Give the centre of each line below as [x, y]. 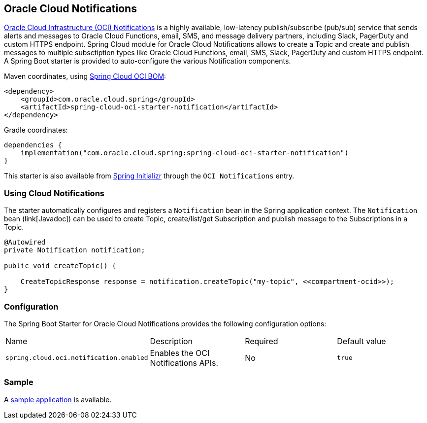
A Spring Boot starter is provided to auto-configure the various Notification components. [148, 61]
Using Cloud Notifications [54, 193]
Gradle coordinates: [36, 130]
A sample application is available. [58, 399]
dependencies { [33, 145]
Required [262, 341]
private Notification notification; [75, 250]
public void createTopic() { [60, 266]
